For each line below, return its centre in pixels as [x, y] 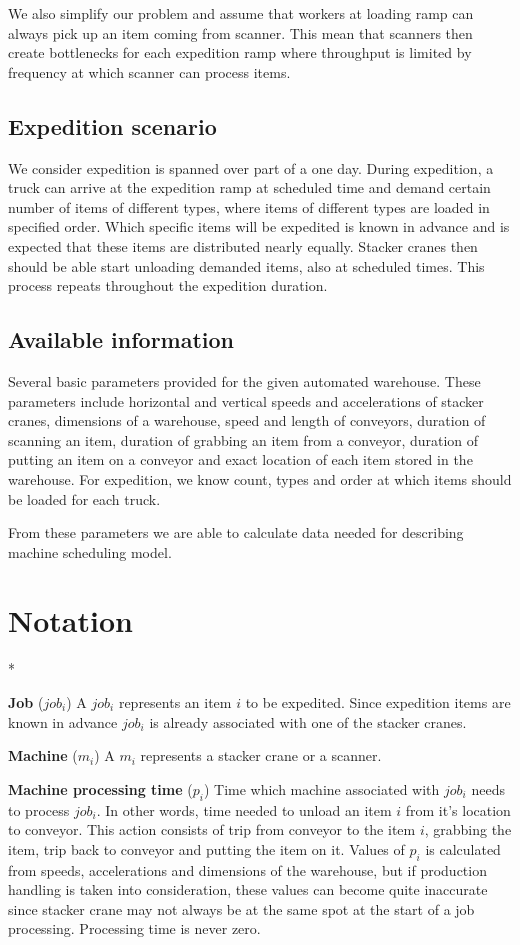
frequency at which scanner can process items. [149, 71]
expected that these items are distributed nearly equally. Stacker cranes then [243, 245]
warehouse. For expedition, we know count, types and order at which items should [260, 478]
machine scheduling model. [90, 551]
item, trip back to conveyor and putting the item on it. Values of [206, 848]
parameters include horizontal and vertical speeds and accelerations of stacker [246, 400]
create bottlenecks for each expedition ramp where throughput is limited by [240, 52]
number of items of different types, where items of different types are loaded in [249, 206]
